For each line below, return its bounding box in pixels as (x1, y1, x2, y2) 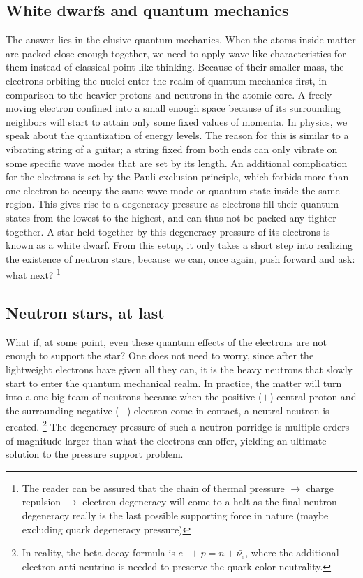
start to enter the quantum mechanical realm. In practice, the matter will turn (6, 375, 342, 390)
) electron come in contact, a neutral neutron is (126, 403, 329, 417)
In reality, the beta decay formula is (22, 545, 175, 560)
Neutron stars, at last (6, 301, 165, 323)
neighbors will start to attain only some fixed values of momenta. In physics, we (6, 114, 348, 129)
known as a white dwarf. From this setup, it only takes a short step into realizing (6, 238, 353, 252)
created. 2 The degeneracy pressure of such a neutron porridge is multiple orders (6, 417, 350, 433)
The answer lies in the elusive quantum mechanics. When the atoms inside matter (6, 32, 356, 47)
